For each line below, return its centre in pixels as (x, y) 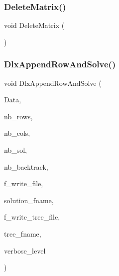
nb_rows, (18, 116)
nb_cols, (17, 133)
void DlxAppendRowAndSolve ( (53, 83)
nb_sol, (15, 150)
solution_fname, (29, 200)
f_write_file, (24, 183)
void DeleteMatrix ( (34, 25)
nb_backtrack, (26, 166)
